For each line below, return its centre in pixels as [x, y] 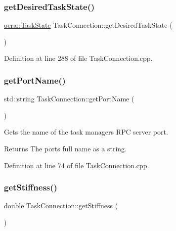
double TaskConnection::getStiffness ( [61, 206]
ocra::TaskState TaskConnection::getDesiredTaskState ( [88, 25]
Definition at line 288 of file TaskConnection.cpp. [78, 58]
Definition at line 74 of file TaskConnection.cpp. [77, 165]
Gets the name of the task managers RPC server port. [86, 132]
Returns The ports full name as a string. [65, 148]
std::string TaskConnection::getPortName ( [69, 99]
